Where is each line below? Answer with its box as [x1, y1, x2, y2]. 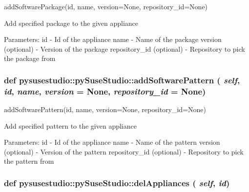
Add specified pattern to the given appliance [4, 120, 137, 131]
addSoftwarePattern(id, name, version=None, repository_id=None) [4, 104, 206, 115]
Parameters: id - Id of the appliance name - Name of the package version [4, 34, 222, 44]
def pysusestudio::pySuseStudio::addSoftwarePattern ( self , [4, 74, 240, 86]
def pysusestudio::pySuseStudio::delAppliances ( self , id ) [4, 177, 230, 189]
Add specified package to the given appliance [4, 18, 139, 28]
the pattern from [4, 156, 54, 166]
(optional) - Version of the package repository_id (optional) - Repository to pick [4, 43, 245, 54]
